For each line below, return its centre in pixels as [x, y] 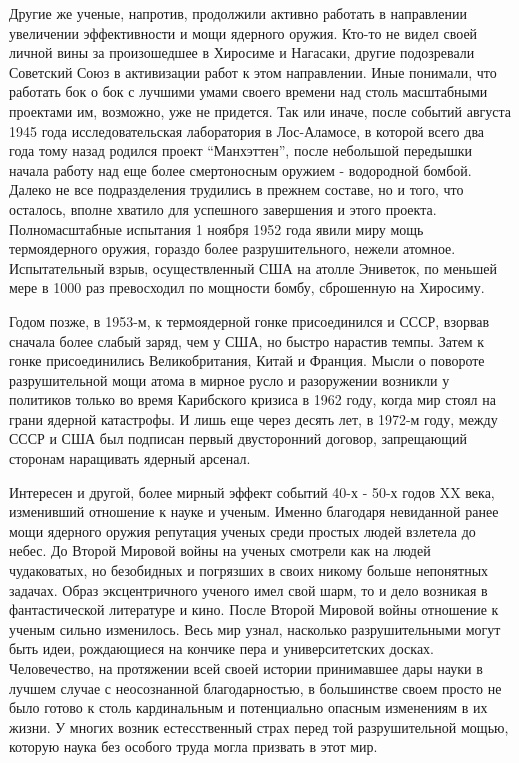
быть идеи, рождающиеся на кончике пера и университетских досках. [221, 648]
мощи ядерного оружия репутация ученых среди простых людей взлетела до [242, 530]
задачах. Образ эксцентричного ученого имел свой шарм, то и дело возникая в [248, 589]
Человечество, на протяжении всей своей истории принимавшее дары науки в [246, 668]
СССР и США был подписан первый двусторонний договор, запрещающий [238, 438]
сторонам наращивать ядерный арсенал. [130, 458]
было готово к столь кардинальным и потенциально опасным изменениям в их [248, 707]
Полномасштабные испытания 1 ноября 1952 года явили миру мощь [216, 228]
